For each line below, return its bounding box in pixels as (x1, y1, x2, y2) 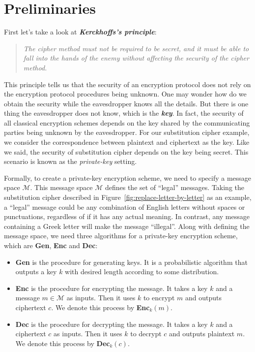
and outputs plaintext (169, 328, 235, 339)
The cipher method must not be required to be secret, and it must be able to (23, 43, 249, 53)
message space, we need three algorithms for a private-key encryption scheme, (4, 230, 238, 241)
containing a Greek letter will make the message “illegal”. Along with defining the (4, 221, 250, 231)
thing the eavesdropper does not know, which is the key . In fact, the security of (4, 108, 244, 118)
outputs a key (15, 266, 57, 277)
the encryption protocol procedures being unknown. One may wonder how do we (4, 89, 247, 99)
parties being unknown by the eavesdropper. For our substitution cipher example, (4, 127, 250, 137)
